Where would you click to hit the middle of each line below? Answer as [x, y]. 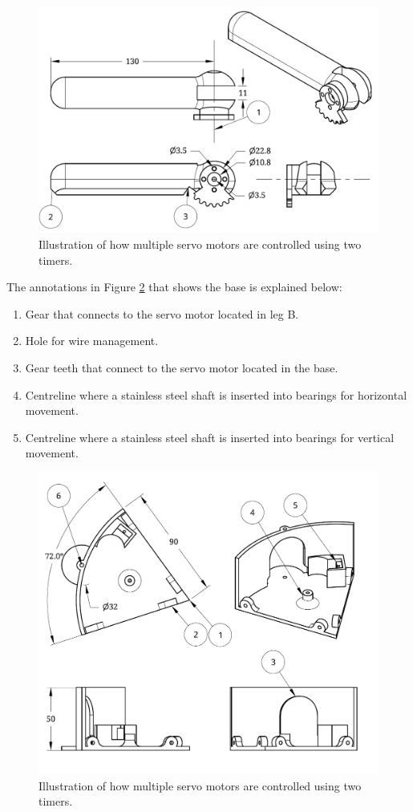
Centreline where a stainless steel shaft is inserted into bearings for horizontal [216, 394]
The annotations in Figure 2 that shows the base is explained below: [174, 287]
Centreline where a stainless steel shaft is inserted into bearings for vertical [210, 437]
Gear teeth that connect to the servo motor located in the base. [182, 367]
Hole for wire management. [92, 341]
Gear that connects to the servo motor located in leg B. [162, 313]
